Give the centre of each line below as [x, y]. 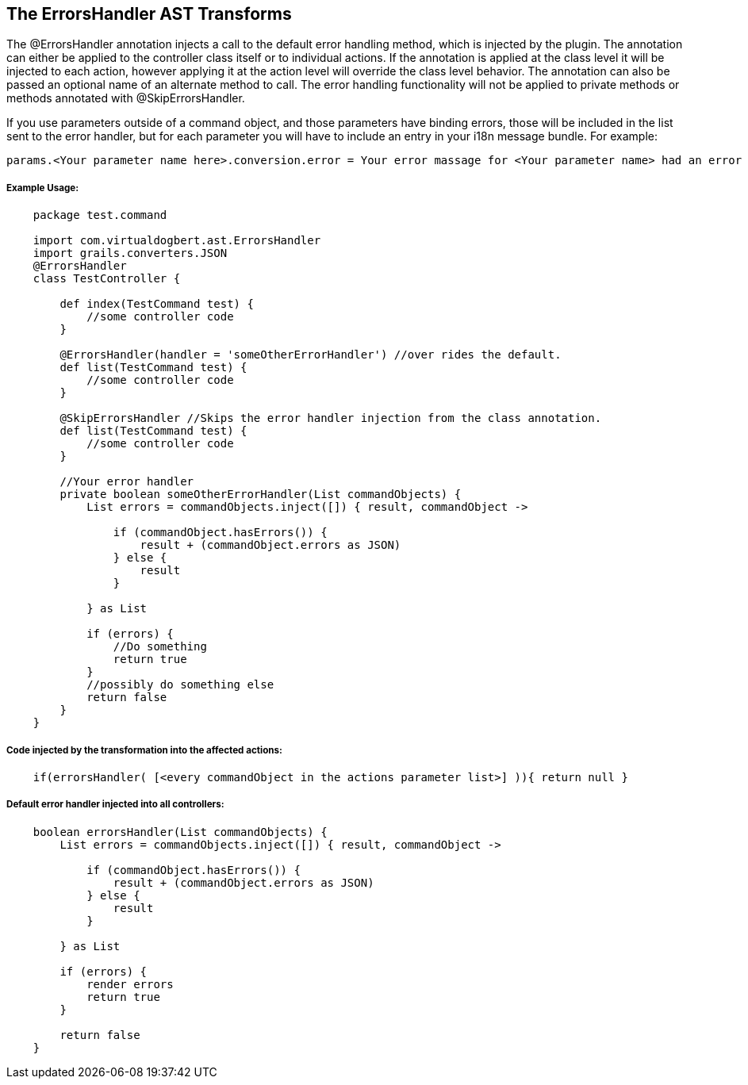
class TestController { [107, 279]
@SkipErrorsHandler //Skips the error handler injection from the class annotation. [331, 418]
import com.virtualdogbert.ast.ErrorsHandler [177, 241]
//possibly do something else [180, 685]
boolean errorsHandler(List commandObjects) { [180, 832]
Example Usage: [43, 188]
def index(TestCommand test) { [157, 304]
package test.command [100, 215]
